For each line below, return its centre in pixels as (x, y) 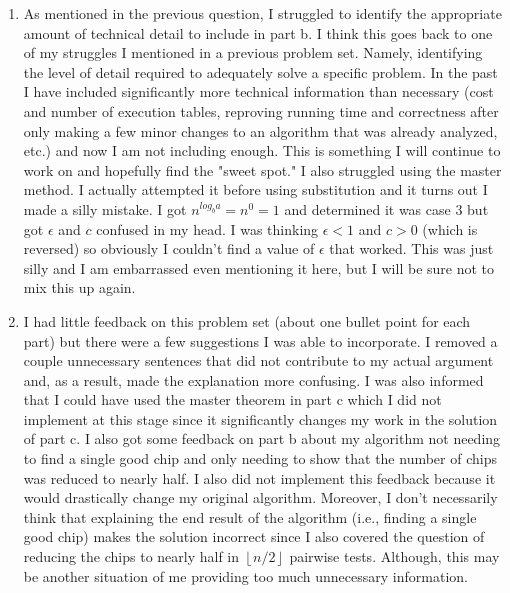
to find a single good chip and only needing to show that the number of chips (260, 458)
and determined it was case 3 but (386, 208)
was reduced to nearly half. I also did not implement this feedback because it (259, 477)
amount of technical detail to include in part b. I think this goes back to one (258, 32)
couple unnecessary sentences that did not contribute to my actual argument (258, 360)
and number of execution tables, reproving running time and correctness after (261, 110)
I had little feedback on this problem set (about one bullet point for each (247, 320)
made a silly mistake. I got (105, 208)
